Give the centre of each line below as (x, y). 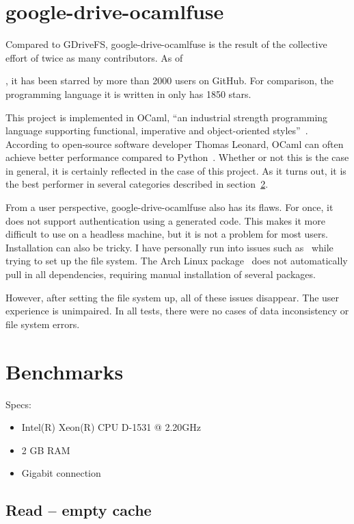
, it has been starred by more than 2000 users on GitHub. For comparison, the (170, 80)
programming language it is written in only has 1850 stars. (128, 93)
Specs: (18, 404)
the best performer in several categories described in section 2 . (137, 184)
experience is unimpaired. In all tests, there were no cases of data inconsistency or (177, 311)
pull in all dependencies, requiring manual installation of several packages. (161, 274)
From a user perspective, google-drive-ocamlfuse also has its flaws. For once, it (169, 207)
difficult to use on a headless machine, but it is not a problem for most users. (167, 234)
